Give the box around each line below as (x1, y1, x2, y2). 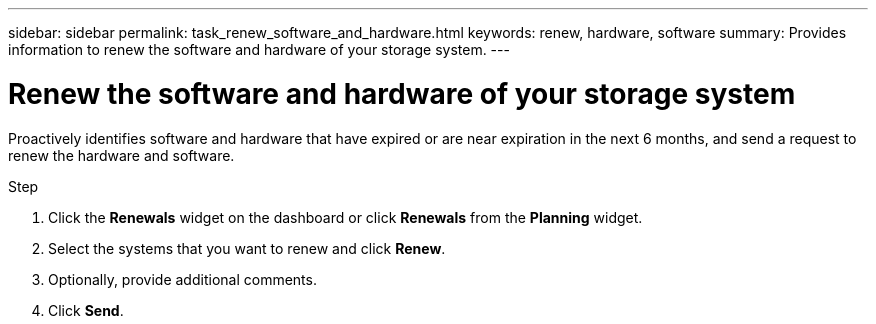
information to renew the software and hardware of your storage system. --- (8, 41, 510, 58)
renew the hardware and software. (8, 146, 235, 164)
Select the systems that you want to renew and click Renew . (48, 239, 446, 257)
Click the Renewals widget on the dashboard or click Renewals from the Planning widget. (48, 208, 643, 226)
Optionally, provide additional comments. (48, 270, 317, 288)
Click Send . (48, 301, 124, 319)
